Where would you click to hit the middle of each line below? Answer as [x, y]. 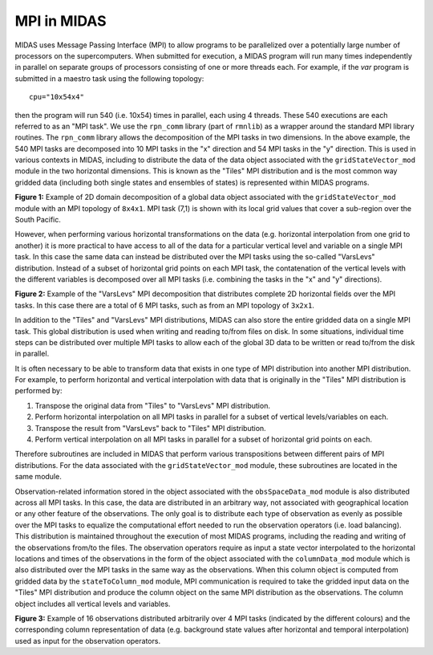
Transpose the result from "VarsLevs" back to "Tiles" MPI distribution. [150, 428]
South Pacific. [38, 220]
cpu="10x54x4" [57, 97]
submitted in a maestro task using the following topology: [109, 78]
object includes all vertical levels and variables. [93, 604]
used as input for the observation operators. [87, 641]
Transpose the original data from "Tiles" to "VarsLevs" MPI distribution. [152, 405]
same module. [38, 477]
